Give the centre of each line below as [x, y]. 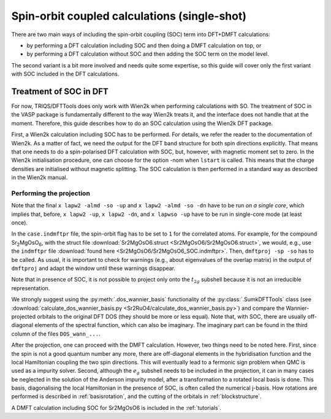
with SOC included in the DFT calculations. [65, 74]
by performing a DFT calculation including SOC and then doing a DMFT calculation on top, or [144, 45]
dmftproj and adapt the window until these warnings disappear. [93, 268]
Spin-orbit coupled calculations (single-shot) [129, 16]
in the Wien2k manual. [40, 177]
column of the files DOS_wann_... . [56, 334]
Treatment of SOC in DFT [60, 91]
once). [19, 223]
